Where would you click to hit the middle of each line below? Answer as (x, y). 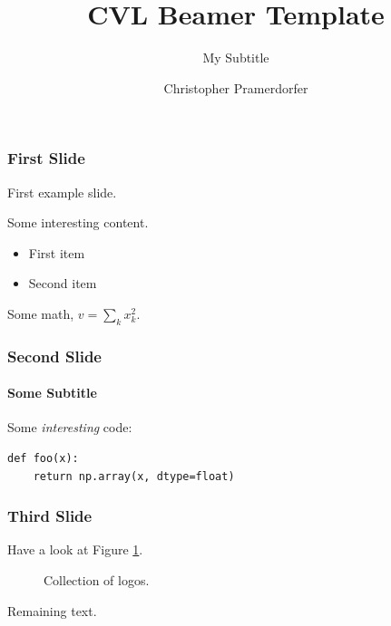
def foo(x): (43, 459)
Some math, (41, 313)
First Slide (46, 158)
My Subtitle (236, 58)
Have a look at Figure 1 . (75, 549)
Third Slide (50, 516)
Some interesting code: (70, 427)
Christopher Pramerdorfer (236, 87)
